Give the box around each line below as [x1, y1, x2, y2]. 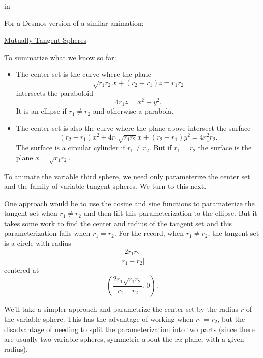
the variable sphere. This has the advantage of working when [4, 313, 194, 324]
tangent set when [4, 208, 57, 218]
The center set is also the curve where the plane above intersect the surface [16, 123, 251, 133]
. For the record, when [114, 228, 184, 238]
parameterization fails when [4, 228, 91, 238]
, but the [217, 313, 245, 324]
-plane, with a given [182, 334, 244, 344]
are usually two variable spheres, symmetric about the [4, 334, 173, 344]
